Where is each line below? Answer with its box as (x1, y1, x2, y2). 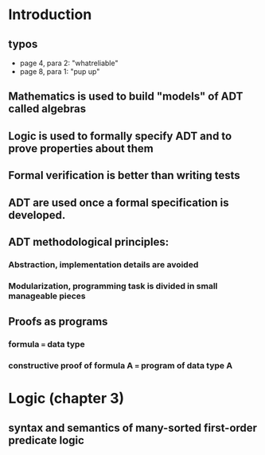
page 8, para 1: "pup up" (19, 67, 100, 76)
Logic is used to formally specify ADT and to (8, 129, 232, 142)
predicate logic (8, 434, 85, 447)
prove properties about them (8, 142, 154, 155)
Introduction (8, 6, 92, 24)
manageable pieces (8, 290, 86, 301)
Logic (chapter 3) (8, 390, 125, 407)
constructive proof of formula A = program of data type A (8, 360, 233, 371)
